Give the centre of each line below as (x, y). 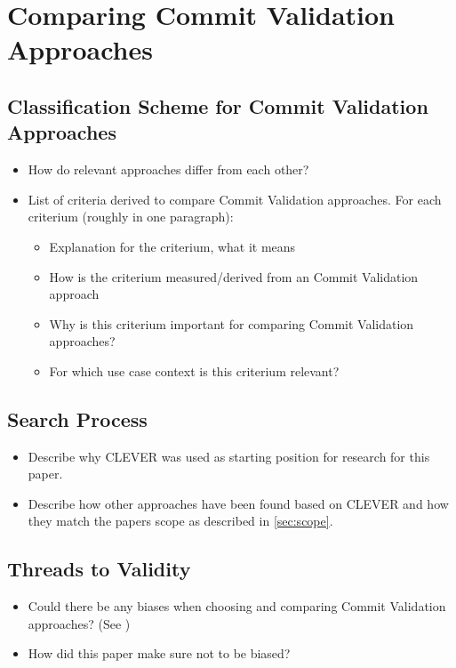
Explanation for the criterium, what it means (172, 246)
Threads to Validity (99, 569)
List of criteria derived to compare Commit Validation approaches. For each (235, 199)
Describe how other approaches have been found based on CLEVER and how (238, 503)
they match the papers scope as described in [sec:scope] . (180, 521)
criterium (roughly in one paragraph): (131, 217)
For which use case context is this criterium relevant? (194, 370)
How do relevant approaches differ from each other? (168, 169)
